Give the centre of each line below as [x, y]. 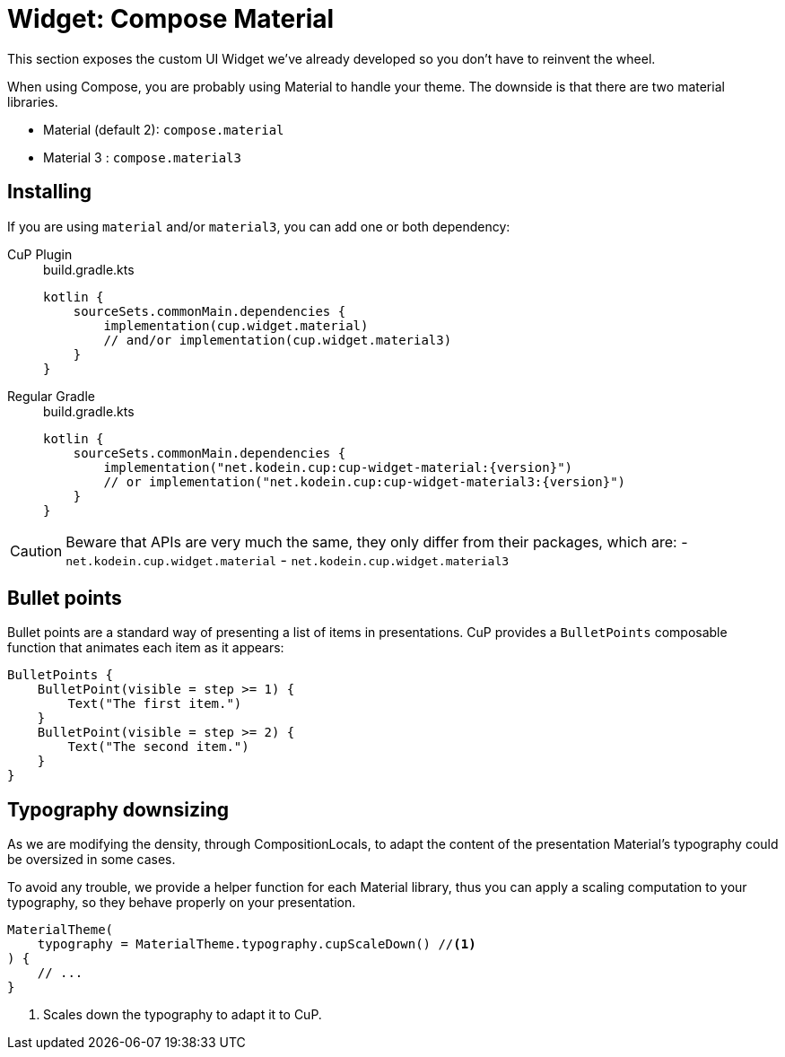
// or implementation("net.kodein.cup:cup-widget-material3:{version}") [365, 481]
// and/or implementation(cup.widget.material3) [278, 340]
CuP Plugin [40, 254]
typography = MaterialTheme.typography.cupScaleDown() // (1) [257, 944]
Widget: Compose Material [171, 19]
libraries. [33, 101]
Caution [36, 550]
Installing [50, 192]
